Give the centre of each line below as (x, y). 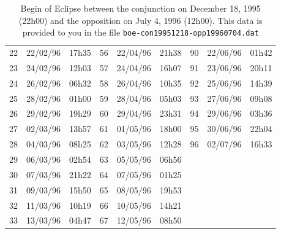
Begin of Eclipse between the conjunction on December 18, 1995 (140, 8)
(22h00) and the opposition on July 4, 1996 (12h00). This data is (140, 20)
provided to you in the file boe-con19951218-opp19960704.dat (140, 32)
